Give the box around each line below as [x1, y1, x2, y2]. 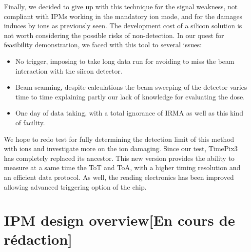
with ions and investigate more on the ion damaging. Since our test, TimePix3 [4, 143, 238, 154]
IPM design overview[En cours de [4, 210, 235, 230]
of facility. [15, 117, 45, 127]
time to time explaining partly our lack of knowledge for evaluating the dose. [15, 91, 245, 101]
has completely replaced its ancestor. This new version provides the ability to [4, 153, 235, 163]
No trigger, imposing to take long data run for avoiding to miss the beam [15, 56, 234, 66]
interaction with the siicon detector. [15, 65, 122, 76]
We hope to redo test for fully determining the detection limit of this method [4, 134, 234, 144]
